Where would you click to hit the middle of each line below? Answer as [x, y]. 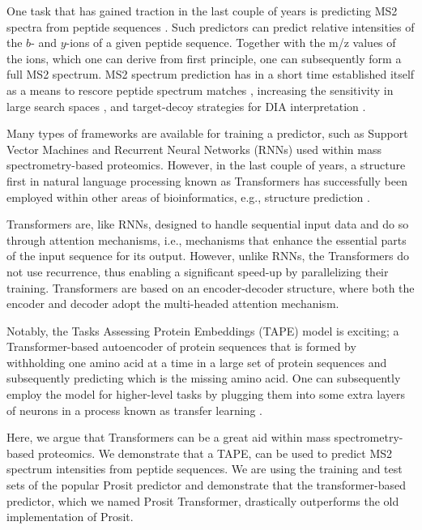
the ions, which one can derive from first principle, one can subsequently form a [204, 58]
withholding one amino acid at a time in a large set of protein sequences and [197, 362]
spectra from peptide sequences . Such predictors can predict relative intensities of [211, 26]
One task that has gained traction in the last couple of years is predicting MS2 [202, 11]
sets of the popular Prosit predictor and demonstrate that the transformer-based [206, 485]
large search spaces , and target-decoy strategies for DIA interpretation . [186, 106]
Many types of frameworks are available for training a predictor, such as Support [207, 133]
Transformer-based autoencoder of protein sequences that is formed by [181, 346]
